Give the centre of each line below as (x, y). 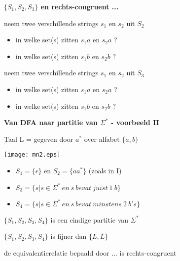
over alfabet (102, 139)
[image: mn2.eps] (32, 155)
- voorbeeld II (135, 122)
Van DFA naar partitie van (51, 122)
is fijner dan (69, 236)
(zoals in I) (105, 170)
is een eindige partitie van (90, 219)
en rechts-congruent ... (80, 6)
